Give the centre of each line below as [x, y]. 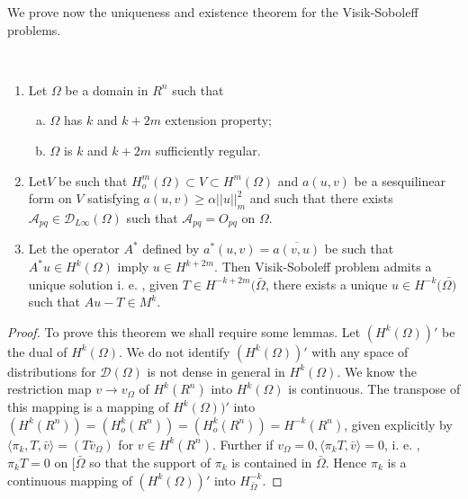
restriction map [49, 389]
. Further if [243, 444]
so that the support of [150, 462]
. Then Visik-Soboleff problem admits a [323, 266]
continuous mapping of [70, 480]
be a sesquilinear [400, 180]
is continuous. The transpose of [374, 389]
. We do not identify [175, 351]
